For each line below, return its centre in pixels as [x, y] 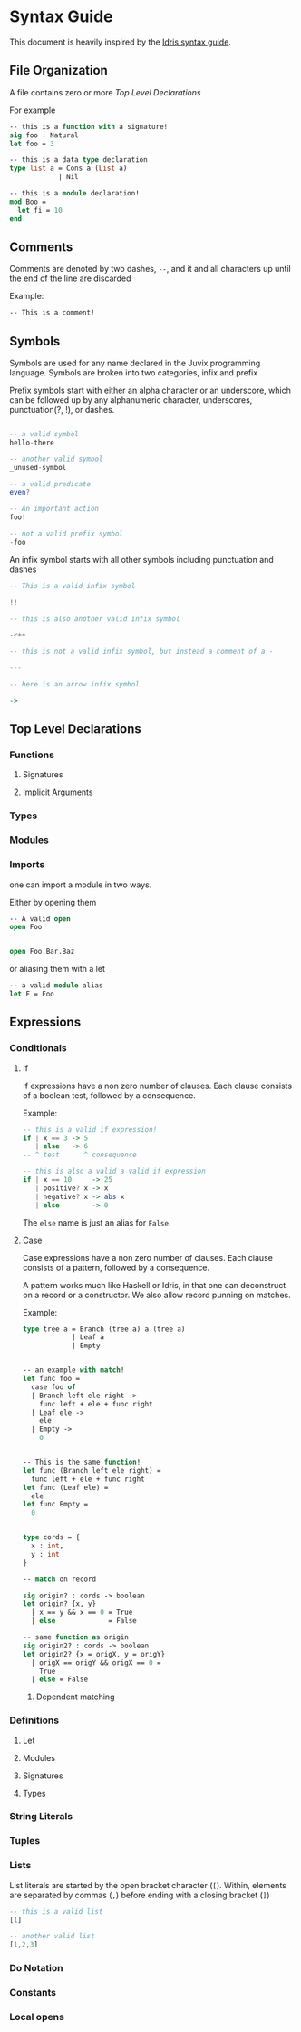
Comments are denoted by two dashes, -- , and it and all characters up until [150, 269]
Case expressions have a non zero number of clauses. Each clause [148, 1257]
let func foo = [51, 1379]
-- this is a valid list [56, 1911]
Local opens [37, 2017]
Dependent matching [75, 1697]
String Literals [41, 1817]
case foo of [53, 1387]
